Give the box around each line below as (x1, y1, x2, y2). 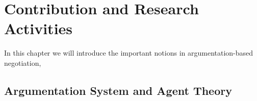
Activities (4, 18, 73, 39)
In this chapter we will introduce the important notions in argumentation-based (4, 47, 253, 58)
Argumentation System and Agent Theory (4, 82, 232, 98)
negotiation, (4, 57, 41, 68)
